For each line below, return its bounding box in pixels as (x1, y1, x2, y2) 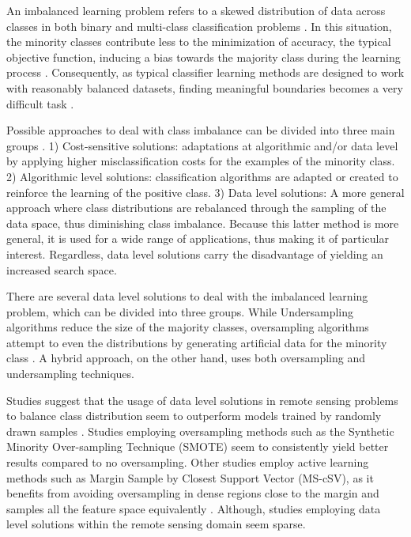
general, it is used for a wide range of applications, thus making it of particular (6, 230, 389, 247)
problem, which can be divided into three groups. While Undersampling (6, 303, 354, 320)
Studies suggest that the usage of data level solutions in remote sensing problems (6, 391, 398, 408)
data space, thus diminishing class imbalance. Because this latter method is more (6, 214, 399, 231)
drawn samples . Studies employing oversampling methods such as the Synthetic (6, 422, 394, 439)
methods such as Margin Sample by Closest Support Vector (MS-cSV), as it (6, 469, 374, 486)
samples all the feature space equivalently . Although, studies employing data (6, 500, 381, 516)
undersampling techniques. (6, 365, 134, 382)
